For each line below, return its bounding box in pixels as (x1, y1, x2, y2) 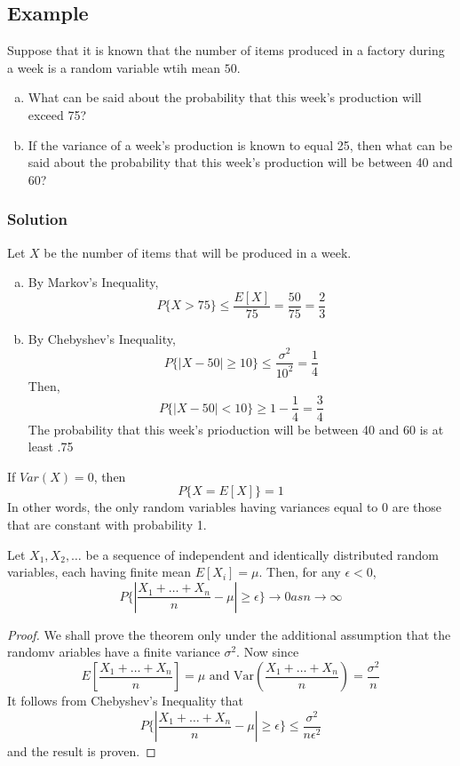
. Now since (236, 642, 299, 661)
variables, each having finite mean (7, 563, 192, 581)
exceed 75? (28, 105, 87, 124)
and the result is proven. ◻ (7, 742, 156, 761)
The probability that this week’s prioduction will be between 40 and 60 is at (28, 419, 444, 438)
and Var (209, 670, 255, 683)
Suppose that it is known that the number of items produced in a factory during (7, 41, 445, 60)
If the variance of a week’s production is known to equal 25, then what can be (28, 135, 453, 154)
